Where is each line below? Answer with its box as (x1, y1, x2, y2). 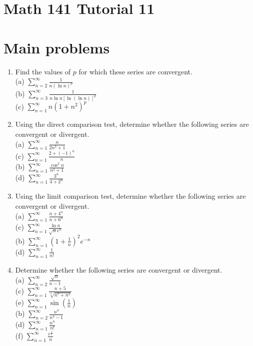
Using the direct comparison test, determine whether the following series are (15, 119, 249, 129)
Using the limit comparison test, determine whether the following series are (15, 191, 246, 201)
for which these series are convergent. (78, 66, 192, 76)
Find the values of (15, 66, 71, 76)
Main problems (3, 37, 110, 57)
